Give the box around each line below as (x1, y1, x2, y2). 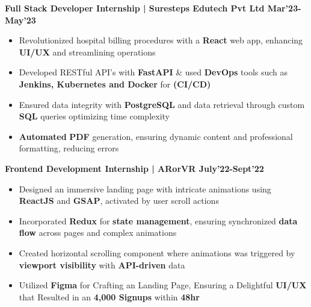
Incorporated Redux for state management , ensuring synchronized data (19, 214, 298, 227)
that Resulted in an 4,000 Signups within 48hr (19, 290, 200, 303)
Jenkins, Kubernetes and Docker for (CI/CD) (19, 77, 211, 90)
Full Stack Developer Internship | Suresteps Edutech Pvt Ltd (5, 2, 265, 14)
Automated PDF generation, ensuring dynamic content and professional (19, 130, 293, 142)
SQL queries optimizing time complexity (19, 110, 170, 122)
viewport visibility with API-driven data (19, 258, 185, 271)
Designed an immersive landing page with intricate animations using (19, 182, 271, 195)
